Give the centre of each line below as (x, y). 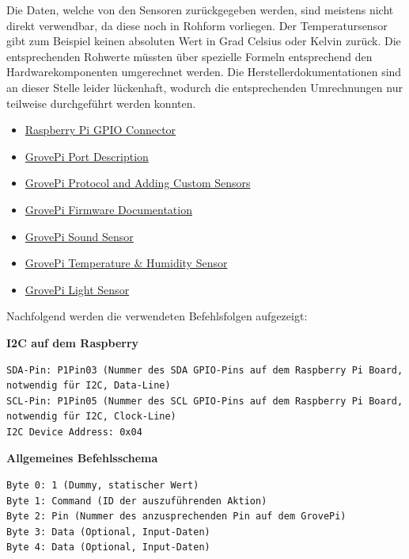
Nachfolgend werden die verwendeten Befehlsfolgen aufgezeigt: (157, 316)
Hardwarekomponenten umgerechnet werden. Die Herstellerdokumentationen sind (204, 72)
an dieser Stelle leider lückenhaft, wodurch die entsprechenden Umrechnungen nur (204, 87)
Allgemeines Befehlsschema (82, 458)
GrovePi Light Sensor (77, 289)
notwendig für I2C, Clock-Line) (91, 417)
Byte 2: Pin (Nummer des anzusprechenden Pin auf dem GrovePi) (176, 517)
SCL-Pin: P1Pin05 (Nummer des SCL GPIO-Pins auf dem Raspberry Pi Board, (205, 401)
